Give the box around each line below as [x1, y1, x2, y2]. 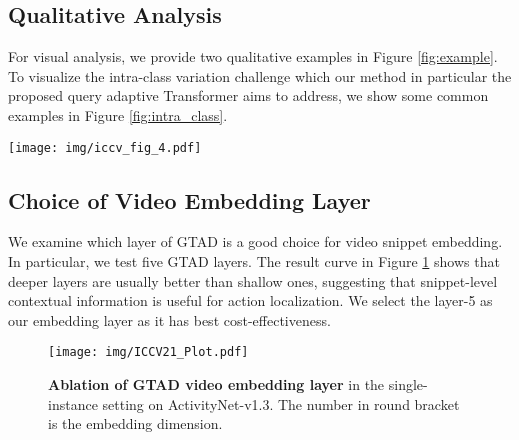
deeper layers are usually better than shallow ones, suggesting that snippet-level [8, 270, 498, 291]
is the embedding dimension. [48, 413, 223, 434]
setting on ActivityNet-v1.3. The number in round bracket [102, 393, 460, 414]
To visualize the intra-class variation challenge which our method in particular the [8, 65, 512, 86]
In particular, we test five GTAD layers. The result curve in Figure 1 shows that [8, 251, 500, 272]
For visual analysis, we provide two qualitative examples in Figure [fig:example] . [8, 46, 498, 67]
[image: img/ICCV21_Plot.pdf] [48, 345, 249, 360]
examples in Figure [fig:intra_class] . [8, 104, 228, 125]
